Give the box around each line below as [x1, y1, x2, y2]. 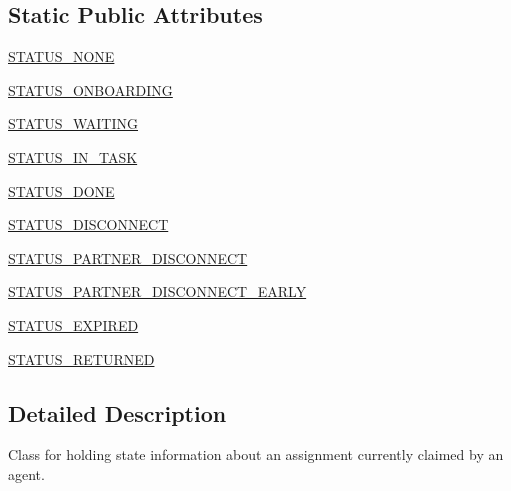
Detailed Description [8, 397, 227, 428]
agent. [8, 463, 45, 484]
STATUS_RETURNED [8, 348, 155, 369]
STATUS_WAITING [8, 113, 139, 134]
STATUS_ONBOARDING [8, 79, 173, 100]
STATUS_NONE [8, 46, 115, 67]
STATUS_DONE [8, 180, 115, 201]
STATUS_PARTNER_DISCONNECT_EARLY [8, 281, 307, 302]
